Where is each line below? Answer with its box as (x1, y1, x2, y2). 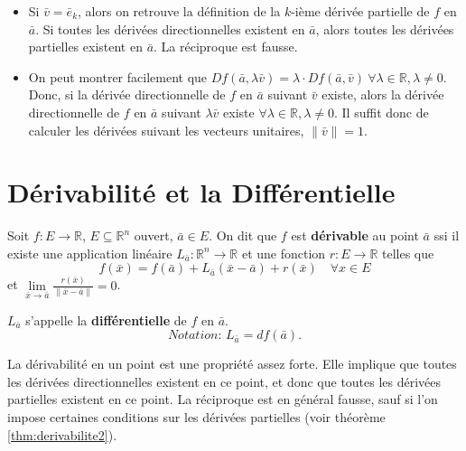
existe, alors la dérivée (322, 85, 444, 104)
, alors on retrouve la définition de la (78, 2, 281, 20)
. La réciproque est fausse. (154, 37, 298, 56)
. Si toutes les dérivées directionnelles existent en (35, 19, 305, 38)
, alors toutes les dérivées (315, 19, 454, 38)
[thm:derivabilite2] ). (7, 425, 117, 444)
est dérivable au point (291, 226, 419, 245)
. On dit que (209, 226, 277, 245)
